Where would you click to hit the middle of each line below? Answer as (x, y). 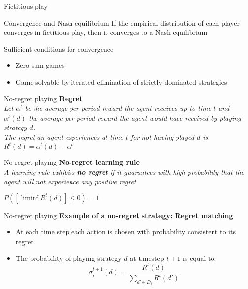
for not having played (162, 137)
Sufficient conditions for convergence (59, 48)
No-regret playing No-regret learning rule (72, 162)
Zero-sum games (40, 65)
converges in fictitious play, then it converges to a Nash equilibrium (106, 32)
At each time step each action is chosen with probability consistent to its (125, 232)
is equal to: (200, 258)
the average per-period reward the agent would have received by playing (135, 117)
